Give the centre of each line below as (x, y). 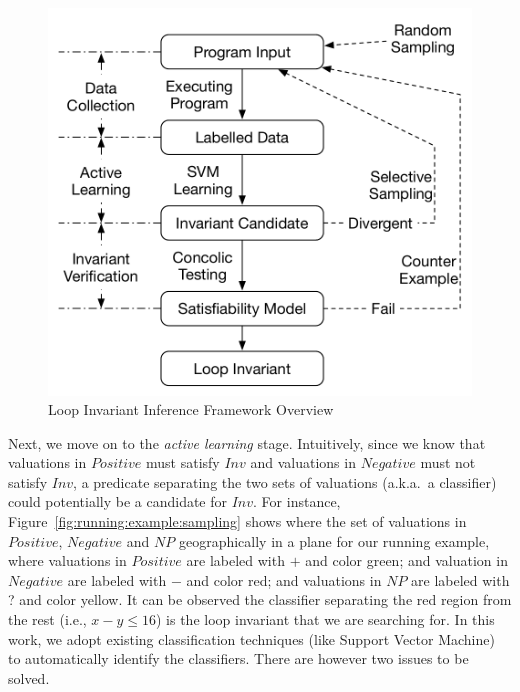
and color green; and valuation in (406, 560)
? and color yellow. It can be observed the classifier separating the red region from (260, 599)
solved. (29, 677)
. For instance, (297, 501)
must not (448, 462)
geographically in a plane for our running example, (334, 540)
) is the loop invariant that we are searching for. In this (325, 619)
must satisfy (183, 462)
